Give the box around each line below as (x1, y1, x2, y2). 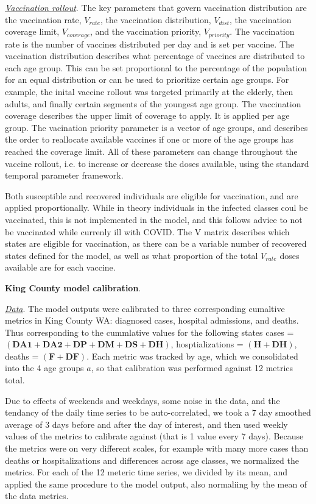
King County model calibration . (5, 281, 141, 294)
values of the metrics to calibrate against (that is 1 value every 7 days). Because (5, 430, 304, 442)
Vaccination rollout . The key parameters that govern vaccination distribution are (5, 1, 307, 13)
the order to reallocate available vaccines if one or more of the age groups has (5, 133, 294, 146)
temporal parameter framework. (5, 169, 124, 182)
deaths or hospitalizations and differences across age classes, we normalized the (5, 453, 299, 466)
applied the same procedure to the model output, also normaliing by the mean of (5, 477, 307, 490)
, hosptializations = (170, 338, 244, 350)
